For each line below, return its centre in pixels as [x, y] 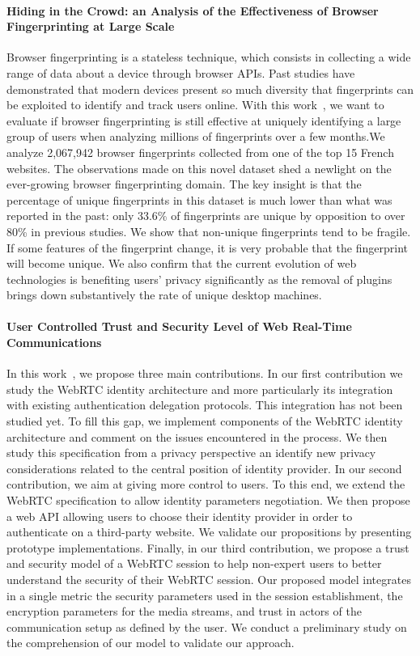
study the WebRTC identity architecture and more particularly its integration [200, 389]
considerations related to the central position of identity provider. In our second [204, 468]
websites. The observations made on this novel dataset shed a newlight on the [199, 168]
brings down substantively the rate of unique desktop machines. [164, 295]
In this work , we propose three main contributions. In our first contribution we [205, 373]
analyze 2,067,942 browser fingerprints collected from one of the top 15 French [200, 152]
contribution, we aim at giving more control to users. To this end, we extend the [206, 484]
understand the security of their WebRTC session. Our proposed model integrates [209, 579]
